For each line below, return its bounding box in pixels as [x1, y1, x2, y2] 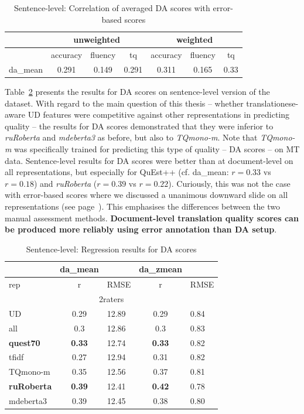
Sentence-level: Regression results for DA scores [26, 242, 197, 255]
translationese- [246, 97, 299, 109]
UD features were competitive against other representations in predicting [28, 108, 290, 121]
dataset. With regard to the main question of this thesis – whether [5, 97, 244, 109]
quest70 [9, 336, 40, 348]
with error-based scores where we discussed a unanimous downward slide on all [5, 189, 288, 201]
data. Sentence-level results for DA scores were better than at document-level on [5, 154, 293, 166]
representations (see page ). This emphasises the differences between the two [5, 200, 281, 212]
